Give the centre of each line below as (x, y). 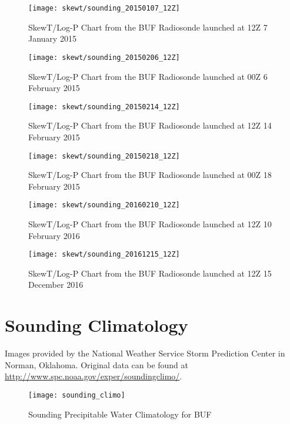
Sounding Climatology (96, 325)
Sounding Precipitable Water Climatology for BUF (120, 414)
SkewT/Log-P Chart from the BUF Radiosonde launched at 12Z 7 (148, 27)
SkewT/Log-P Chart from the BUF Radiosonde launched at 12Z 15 (150, 273)
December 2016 (56, 285)
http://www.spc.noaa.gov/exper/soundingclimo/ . (94, 376)
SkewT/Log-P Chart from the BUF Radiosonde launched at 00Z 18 (150, 175)
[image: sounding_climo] (77, 395)
